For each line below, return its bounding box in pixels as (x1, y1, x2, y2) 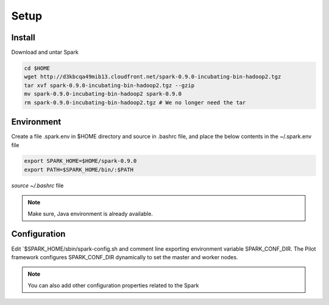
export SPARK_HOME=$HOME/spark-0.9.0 (24, 157, 137, 165)
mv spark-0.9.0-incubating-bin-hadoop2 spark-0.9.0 (24, 90, 182, 98)
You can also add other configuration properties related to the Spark (27, 281, 199, 289)
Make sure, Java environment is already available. (27, 210, 154, 217)
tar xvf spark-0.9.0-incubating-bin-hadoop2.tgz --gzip (24, 82, 195, 88)
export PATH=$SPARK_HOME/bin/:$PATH (24, 166, 134, 173)
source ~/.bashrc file (11, 182, 64, 189)
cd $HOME (24, 65, 51, 72)
